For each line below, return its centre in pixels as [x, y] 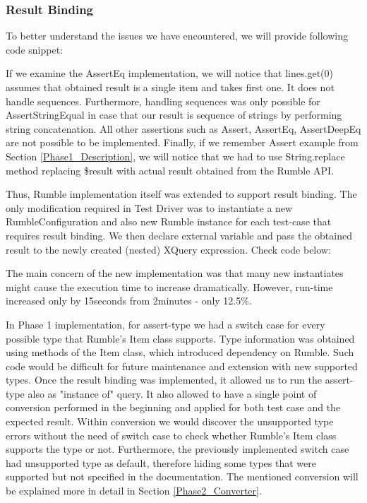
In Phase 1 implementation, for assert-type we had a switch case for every [166, 324]
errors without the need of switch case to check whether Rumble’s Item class [171, 435]
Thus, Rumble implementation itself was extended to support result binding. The [181, 194]
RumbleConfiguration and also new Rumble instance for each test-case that [169, 221]
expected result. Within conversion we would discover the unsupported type [170, 421]
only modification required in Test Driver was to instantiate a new [149, 207]
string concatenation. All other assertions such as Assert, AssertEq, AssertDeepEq [183, 128]
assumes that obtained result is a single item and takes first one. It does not [170, 87]
